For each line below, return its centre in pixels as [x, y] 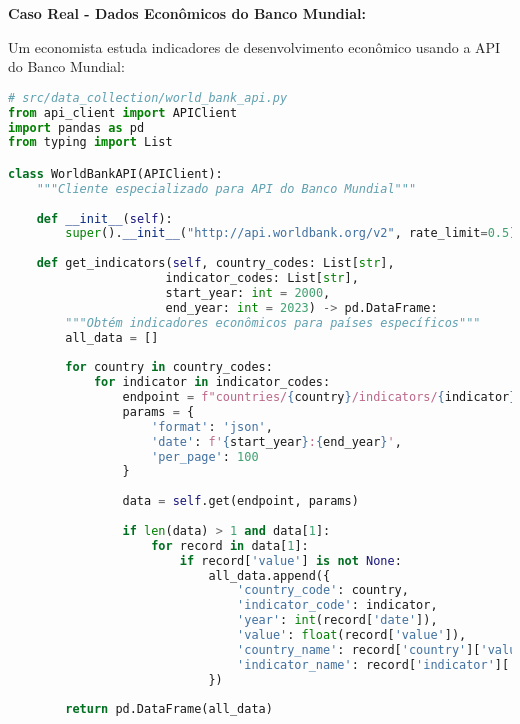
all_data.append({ [269, 575]
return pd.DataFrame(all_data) [169, 709]
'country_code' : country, [323, 590]
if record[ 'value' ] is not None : [290, 560]
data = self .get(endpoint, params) [240, 501]
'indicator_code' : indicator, [337, 605]
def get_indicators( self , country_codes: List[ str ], [215, 263]
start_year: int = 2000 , [248, 292]
